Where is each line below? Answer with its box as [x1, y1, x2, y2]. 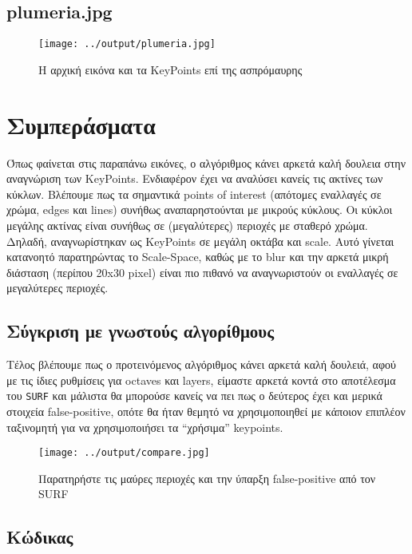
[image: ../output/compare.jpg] [38, 447, 210, 459]
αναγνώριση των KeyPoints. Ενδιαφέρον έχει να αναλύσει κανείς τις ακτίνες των [6, 170, 383, 187]
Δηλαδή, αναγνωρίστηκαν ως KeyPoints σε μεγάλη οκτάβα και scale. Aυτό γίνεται [6, 232, 394, 249]
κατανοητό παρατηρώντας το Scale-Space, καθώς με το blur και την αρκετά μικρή [6, 248, 389, 265]
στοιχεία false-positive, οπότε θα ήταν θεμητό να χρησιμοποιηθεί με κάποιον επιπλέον [6, 402, 406, 419]
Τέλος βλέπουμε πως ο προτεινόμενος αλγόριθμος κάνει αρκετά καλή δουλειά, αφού [6, 356, 396, 373]
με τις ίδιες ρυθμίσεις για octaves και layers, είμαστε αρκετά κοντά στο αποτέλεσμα [6, 371, 396, 388]
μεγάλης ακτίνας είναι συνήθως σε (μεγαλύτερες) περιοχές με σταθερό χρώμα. [6, 216, 368, 233]
